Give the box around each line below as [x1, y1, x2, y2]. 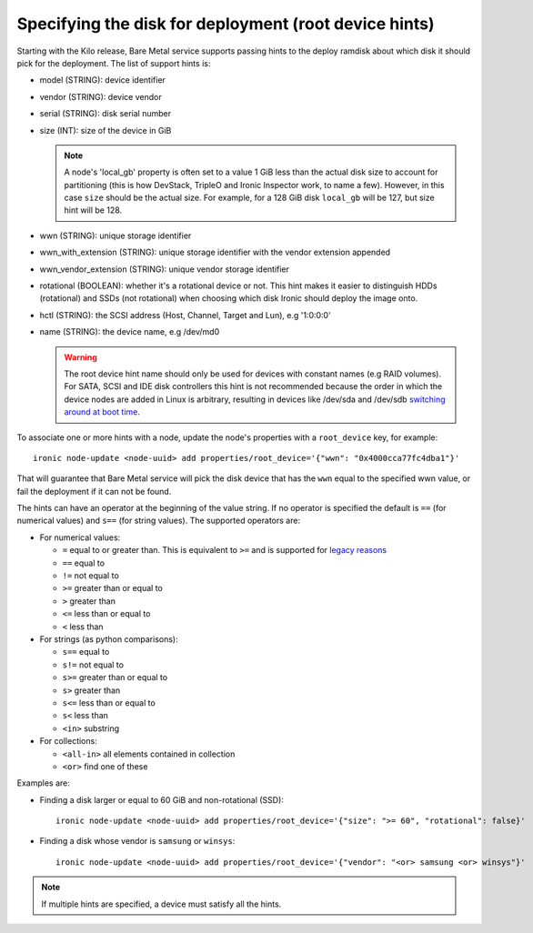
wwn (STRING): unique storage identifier [39, 230, 192, 241]
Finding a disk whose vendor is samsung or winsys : [39, 836, 236, 847]
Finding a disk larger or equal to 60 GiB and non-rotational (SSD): [39, 794, 284, 805]
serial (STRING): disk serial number [39, 108, 172, 119]
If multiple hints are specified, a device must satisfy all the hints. [41, 898, 282, 909]
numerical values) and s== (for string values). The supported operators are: [16, 515, 300, 527]
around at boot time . [64, 406, 141, 417]
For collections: [39, 736, 97, 747]
